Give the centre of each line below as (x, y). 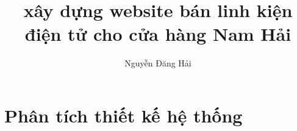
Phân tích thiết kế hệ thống (123, 115)
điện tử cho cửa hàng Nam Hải (158, 34)
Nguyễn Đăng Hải (158, 63)
